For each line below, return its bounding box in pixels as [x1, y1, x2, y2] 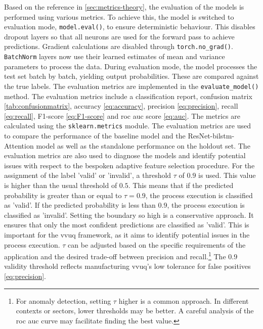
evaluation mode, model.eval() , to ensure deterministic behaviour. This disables [4, 21, 255, 32]
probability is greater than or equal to [4, 190, 122, 200]
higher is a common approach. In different [118, 295, 249, 306]
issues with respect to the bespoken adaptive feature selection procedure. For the [4, 160, 255, 170]
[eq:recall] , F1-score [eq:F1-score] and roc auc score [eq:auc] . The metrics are [4, 110, 240, 121]
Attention [4, 140, 34, 151]
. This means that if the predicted [128, 180, 234, 190]
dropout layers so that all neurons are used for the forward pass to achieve [4, 31, 235, 41]
